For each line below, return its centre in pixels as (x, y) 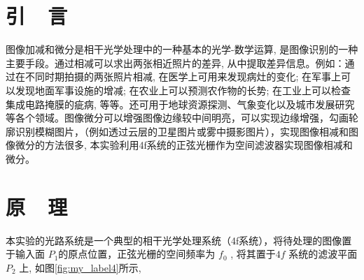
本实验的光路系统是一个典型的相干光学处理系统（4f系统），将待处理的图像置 (179, 240)
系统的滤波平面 (323, 254)
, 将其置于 (253, 254)
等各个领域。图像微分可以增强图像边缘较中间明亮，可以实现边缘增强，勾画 (177, 118)
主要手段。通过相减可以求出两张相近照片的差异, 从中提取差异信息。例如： (175, 62)
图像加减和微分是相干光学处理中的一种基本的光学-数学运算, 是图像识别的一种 (182, 49)
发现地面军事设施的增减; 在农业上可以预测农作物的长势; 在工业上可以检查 (183, 90)
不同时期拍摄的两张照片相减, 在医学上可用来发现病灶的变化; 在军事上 (183, 76)
